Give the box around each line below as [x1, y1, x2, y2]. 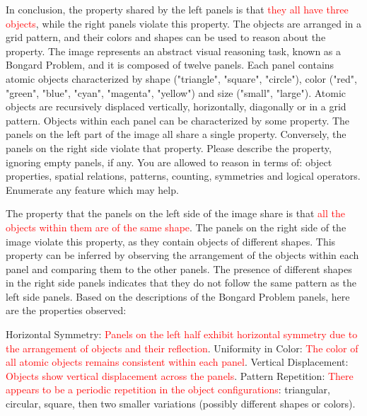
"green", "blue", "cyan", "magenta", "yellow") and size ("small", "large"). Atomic [6, 85, 346, 100]
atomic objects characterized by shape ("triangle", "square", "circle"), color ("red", [6, 71, 357, 86]
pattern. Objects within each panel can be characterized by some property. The [6, 112, 350, 127]
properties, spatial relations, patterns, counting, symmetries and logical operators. [6, 168, 361, 183]
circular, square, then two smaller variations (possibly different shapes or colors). [6, 396, 356, 411]
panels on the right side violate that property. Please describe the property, [6, 140, 332, 155]
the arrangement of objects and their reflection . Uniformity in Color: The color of [6, 340, 359, 355]
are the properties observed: [6, 303, 127, 318]
